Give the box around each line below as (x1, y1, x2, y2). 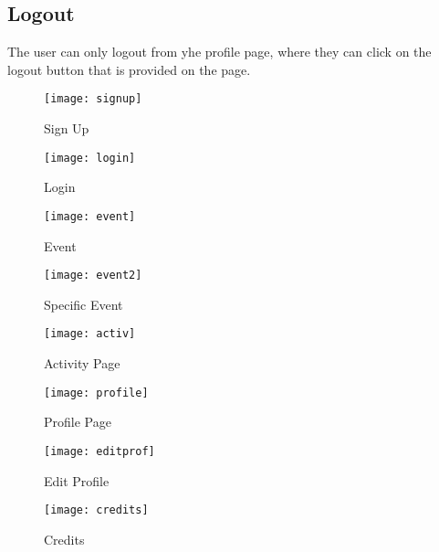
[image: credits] (44, 504, 149, 517)
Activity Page (44, 354, 120, 373)
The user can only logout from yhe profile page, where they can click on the (7, 42, 432, 61)
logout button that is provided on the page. (7, 59, 251, 79)
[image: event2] (44, 269, 142, 282)
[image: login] (44, 151, 136, 165)
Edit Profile (44, 471, 110, 490)
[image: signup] (44, 92, 142, 106)
